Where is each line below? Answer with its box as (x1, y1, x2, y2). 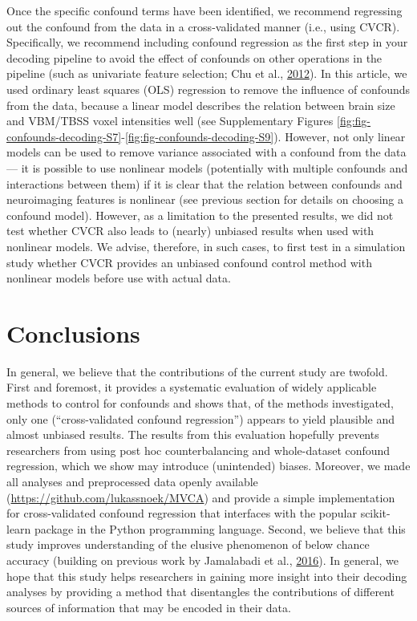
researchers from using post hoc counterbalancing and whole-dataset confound (6, 441, 391, 458)
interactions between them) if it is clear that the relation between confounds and (6, 175, 403, 192)
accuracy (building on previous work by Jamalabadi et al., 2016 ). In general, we (6, 551, 399, 568)
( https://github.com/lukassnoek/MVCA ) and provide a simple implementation (6, 489, 395, 505)
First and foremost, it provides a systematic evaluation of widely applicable (6, 379, 377, 396)
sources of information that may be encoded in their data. (6, 599, 291, 615)
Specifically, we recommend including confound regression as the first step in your (6, 34, 408, 51)
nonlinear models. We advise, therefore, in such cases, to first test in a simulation (6, 237, 406, 254)
